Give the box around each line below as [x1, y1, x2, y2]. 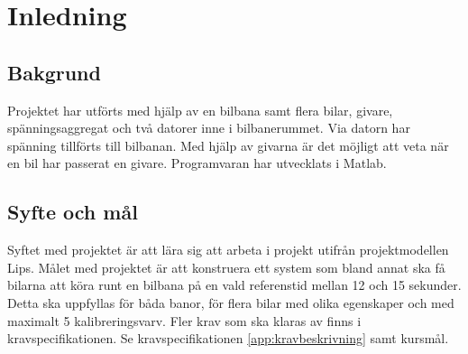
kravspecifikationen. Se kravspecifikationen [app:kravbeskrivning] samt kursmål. [7, 329, 449, 348]
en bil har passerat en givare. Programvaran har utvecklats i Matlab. [7, 154, 387, 172]
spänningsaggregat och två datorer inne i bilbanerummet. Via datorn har [7, 118, 410, 137]
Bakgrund [7, 58, 101, 86]
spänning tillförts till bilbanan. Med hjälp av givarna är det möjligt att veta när [7, 135, 449, 154]
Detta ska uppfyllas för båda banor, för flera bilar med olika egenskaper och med [7, 293, 454, 312]
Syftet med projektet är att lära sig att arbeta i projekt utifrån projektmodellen [7, 240, 449, 259]
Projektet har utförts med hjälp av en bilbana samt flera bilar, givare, [7, 100, 393, 119]
